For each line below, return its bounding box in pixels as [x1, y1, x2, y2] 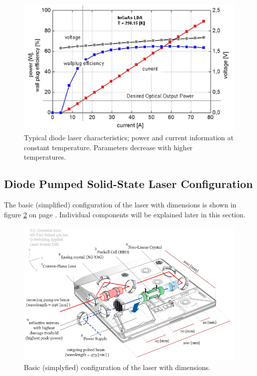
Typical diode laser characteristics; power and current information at [24, 132, 234, 143]
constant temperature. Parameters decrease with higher [24, 142, 193, 152]
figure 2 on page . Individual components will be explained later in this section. [4, 209, 246, 219]
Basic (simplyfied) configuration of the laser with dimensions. [24, 362, 211, 372]
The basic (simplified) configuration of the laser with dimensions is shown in [4, 199, 237, 210]
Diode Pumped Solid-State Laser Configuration [4, 176, 253, 191]
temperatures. [24, 152, 66, 162]
